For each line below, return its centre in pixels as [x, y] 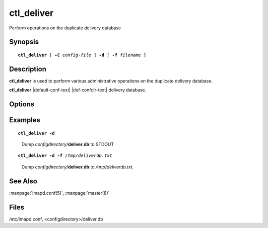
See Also [23, 181]
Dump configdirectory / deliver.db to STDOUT [68, 145]
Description [28, 69]
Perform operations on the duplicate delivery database [65, 28]
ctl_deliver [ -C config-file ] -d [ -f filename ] [82, 55]
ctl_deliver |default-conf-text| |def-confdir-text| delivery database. [78, 90]
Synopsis [24, 42]
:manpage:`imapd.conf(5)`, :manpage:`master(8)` [59, 193]
